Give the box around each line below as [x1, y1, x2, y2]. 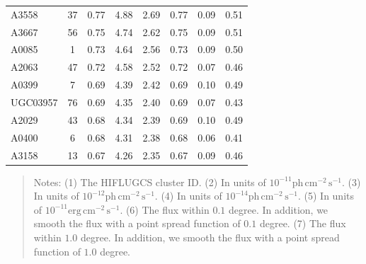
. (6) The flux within [120, 202, 210, 217]
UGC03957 [11, 94, 58, 109]
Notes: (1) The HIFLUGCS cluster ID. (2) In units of [33, 174, 266, 189]
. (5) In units [297, 188, 354, 203]
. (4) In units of [154, 188, 222, 203]
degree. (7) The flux [259, 216, 346, 231]
